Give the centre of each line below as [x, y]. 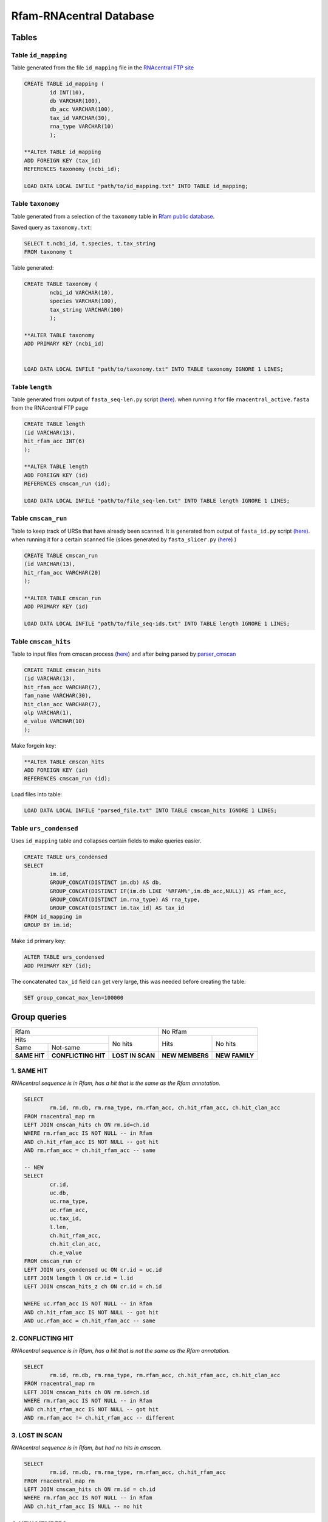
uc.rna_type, [69, 1201]
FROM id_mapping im [53, 917]
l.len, [59, 1227]
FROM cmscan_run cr [53, 1261]
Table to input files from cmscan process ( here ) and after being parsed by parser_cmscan [124, 654]
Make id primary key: [39, 941]
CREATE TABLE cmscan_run [61, 556]
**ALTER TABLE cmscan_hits [64, 762]
